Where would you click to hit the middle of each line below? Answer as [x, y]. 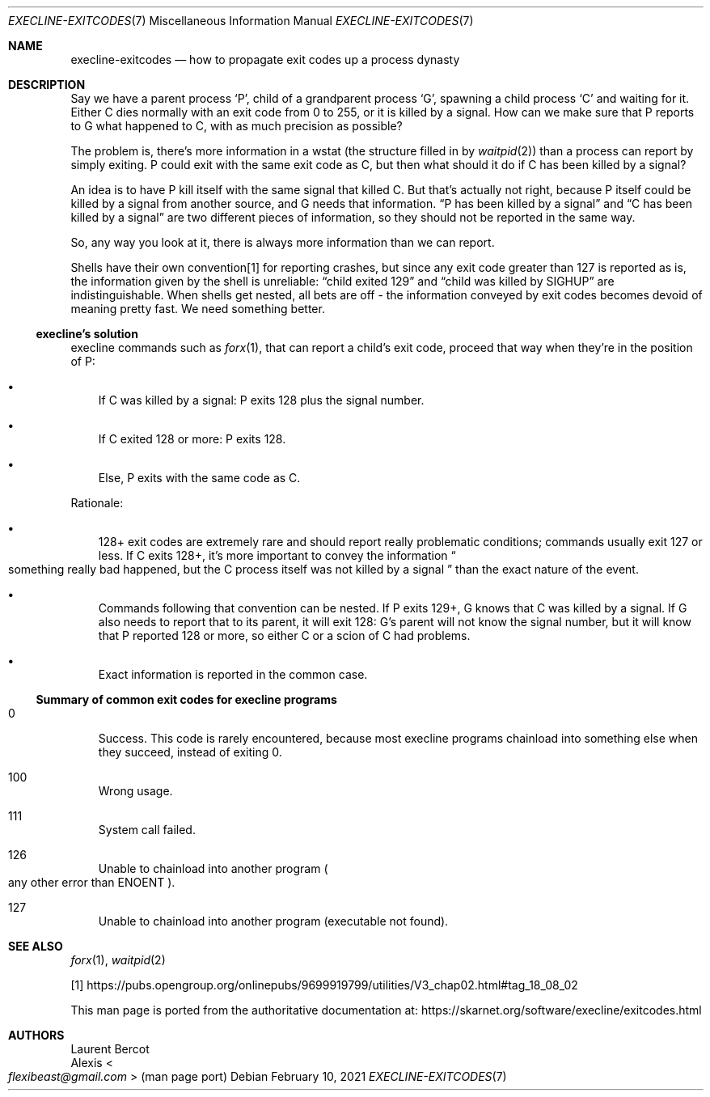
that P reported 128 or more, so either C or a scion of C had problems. [284, 635]
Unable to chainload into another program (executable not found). [273, 921]
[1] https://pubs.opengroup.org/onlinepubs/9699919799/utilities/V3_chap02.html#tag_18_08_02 [324, 985]
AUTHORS [36, 1035]
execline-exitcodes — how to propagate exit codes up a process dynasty [265, 59]
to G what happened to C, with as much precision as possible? [237, 126]
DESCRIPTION [47, 85]
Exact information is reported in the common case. [233, 674]
